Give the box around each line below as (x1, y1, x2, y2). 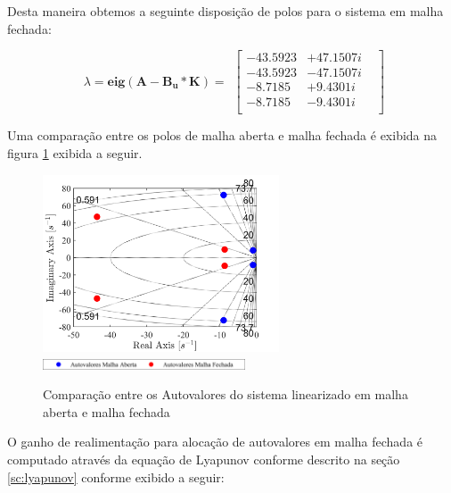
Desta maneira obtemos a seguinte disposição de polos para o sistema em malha (7, 2, 444, 20)
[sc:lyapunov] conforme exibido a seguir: (7, 467, 225, 486)
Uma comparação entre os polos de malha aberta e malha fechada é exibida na (7, 126, 438, 145)
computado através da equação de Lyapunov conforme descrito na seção (7, 449, 400, 468)
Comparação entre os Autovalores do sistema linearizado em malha (43, 385, 408, 404)
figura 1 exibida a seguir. (7, 143, 143, 162)
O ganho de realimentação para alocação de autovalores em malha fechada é (7, 432, 423, 451)
